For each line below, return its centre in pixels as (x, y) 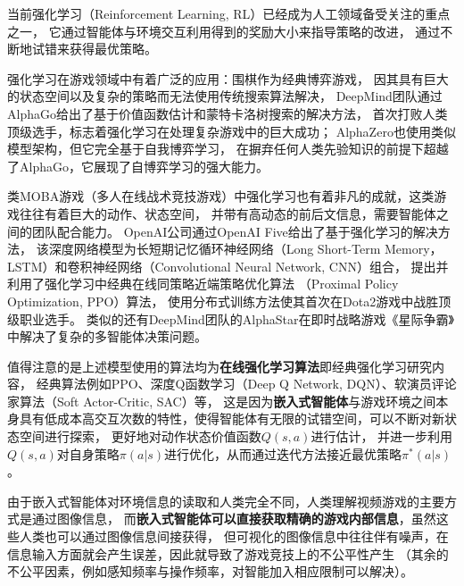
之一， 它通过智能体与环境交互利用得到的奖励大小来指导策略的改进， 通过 (224, 31)
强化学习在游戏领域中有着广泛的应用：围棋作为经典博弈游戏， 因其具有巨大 (228, 78)
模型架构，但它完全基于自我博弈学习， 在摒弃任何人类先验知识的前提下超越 (228, 149)
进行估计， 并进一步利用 (382, 436)
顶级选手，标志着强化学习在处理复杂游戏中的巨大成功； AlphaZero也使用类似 (232, 131)
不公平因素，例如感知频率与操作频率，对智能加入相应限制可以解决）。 (210, 571)
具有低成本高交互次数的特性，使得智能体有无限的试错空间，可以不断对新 (232, 419)
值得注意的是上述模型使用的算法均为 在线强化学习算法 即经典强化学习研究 (220, 366)
